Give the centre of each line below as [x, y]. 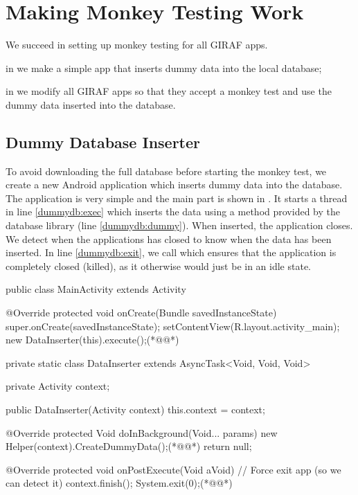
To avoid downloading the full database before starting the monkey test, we [166, 171]
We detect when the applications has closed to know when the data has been [169, 238]
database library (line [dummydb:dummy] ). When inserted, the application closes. [179, 225]
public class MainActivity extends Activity [96, 289]
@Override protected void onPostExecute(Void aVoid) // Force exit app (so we [173, 469]
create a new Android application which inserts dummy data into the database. [174, 184]
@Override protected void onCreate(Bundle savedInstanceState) [141, 313]
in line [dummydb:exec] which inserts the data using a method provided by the [173, 211]
